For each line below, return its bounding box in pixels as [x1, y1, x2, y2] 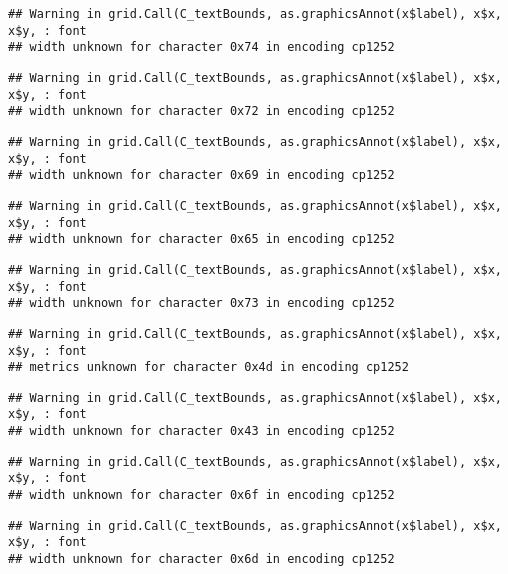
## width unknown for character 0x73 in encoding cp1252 [8, 296, 395, 311]
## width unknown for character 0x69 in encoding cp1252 [8, 168, 395, 183]
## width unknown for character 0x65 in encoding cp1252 [8, 232, 395, 247]
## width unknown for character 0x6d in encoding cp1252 [8, 552, 395, 567]
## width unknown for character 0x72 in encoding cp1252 [8, 104, 395, 119]
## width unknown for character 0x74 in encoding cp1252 [8, 40, 395, 55]
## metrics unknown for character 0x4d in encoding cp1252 [8, 360, 409, 375]
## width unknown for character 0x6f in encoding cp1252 [8, 488, 395, 503]
